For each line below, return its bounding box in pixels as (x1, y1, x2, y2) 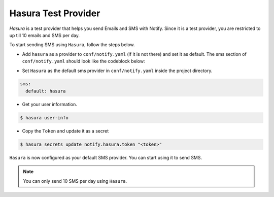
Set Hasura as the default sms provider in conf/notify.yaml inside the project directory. (22, 68, 213, 74)
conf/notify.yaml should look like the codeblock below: (22, 58, 145, 64)
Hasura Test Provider (9, 8, 100, 19)
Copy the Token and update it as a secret (22, 127, 109, 134)
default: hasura (25, 88, 66, 94)
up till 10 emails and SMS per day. (9, 32, 80, 38)
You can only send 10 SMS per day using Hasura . (23, 178, 127, 184)
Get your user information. (22, 101, 77, 107)
